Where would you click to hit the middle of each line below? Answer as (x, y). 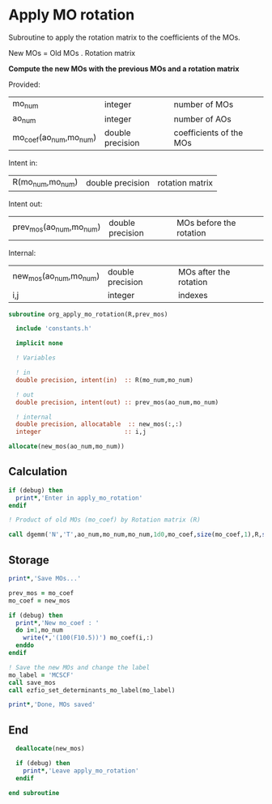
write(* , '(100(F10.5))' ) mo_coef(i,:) (88, 638)
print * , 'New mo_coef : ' (57, 623)
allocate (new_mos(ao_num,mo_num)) (67, 447)
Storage (29, 560)
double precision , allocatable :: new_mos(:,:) (99, 424)
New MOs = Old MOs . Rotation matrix (72, 53)
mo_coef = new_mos (39, 601)
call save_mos (32, 683)
